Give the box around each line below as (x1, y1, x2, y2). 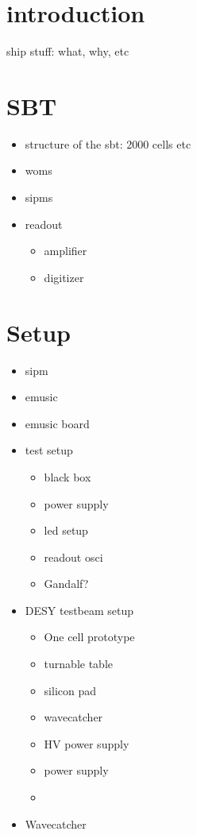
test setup (25, 442, 73, 458)
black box (44, 468, 91, 485)
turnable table (44, 655, 113, 672)
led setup (44, 522, 88, 539)
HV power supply (44, 735, 129, 752)
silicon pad (44, 682, 97, 698)
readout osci (44, 548, 103, 565)
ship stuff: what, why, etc (6, 43, 129, 60)
